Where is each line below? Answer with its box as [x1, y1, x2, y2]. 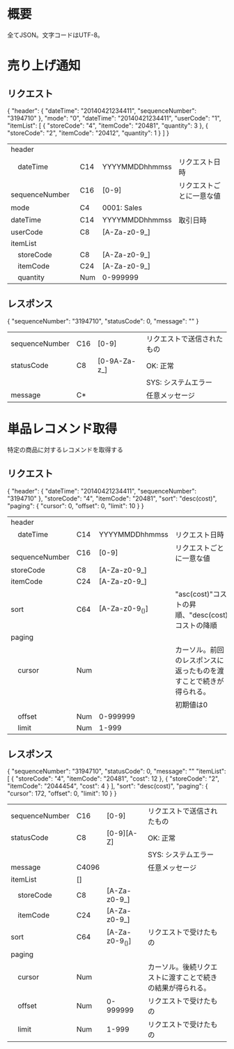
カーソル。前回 [175, 645, 224, 654]
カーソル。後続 [147, 963, 197, 972]
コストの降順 [175, 620, 217, 630]
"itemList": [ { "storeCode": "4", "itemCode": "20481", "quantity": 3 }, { [7, 121, 209, 130]
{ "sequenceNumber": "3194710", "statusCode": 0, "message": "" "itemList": [7, 767, 226, 776]
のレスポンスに [175, 655, 224, 665]
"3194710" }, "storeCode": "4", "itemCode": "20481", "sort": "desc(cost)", [7, 494, 217, 503]
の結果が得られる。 [147, 983, 211, 993]
